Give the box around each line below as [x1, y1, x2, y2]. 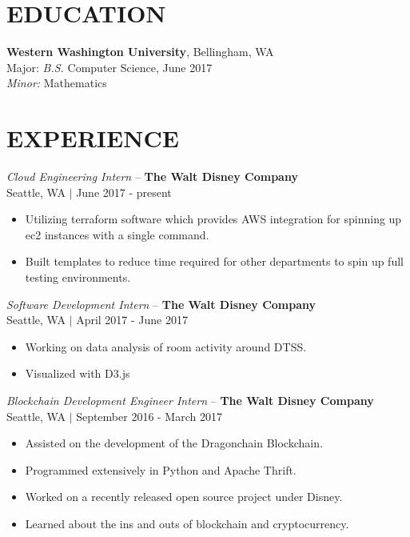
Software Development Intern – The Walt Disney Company [6, 295, 316, 312]
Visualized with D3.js [25, 365, 130, 382]
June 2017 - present [76, 183, 172, 200]
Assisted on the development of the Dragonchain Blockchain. [25, 435, 323, 451]
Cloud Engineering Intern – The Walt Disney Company [6, 168, 298, 185]
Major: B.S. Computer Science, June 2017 [6, 58, 213, 75]
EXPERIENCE [6, 122, 179, 154]
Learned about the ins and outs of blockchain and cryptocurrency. [25, 515, 349, 531]
